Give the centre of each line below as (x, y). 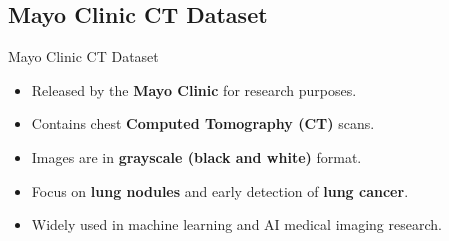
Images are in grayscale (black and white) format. (196, 156)
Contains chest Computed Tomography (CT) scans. (203, 123)
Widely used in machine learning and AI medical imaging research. (236, 224)
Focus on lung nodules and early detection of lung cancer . (220, 190)
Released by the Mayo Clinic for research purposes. (194, 89)
